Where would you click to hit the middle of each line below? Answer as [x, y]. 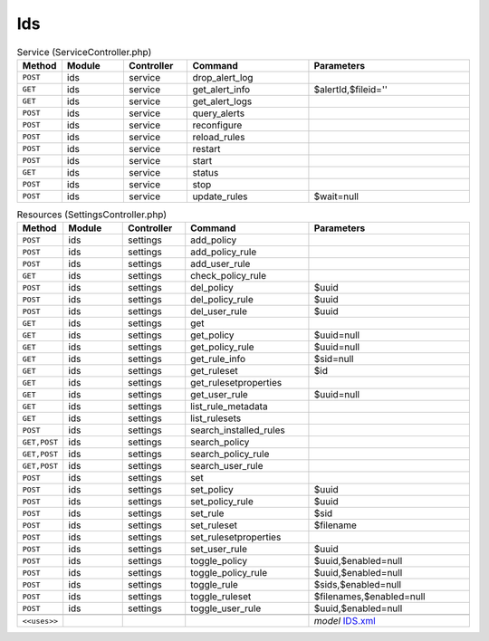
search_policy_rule [230, 454]
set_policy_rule [222, 502]
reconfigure [217, 125]
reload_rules [219, 137]
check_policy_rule [229, 276]
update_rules [220, 196]
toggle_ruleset [221, 597]
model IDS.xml [345, 621]
